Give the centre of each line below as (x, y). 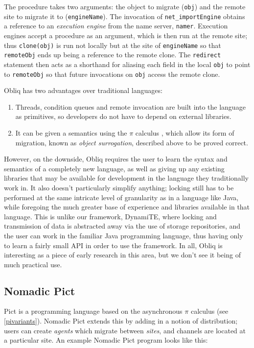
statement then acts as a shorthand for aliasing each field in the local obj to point (127, 64)
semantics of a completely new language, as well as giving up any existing (114, 168)
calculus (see (209, 311)
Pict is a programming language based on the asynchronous (93, 311)
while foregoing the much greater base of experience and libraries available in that (127, 207)
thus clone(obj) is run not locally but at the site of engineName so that (113, 45)
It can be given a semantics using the (71, 132)
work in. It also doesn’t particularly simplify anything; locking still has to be (119, 187)
